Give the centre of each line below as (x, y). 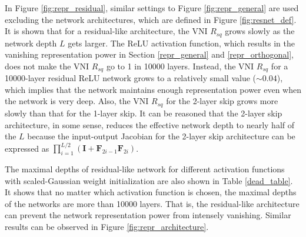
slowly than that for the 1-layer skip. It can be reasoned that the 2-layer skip (144, 113)
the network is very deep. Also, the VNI (77, 101)
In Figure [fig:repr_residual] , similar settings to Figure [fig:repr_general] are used (152, 8)
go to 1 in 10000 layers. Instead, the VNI (180, 66)
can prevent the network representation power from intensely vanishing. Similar (148, 215)
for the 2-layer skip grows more (222, 101)
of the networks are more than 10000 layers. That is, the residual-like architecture (152, 203)
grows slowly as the (260, 31)
